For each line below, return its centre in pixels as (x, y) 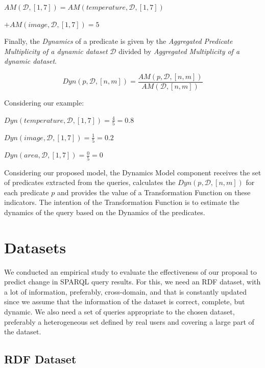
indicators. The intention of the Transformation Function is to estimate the (122, 202)
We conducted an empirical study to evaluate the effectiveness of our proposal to (130, 271)
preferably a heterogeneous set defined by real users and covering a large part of (129, 321)
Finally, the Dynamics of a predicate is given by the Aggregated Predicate (118, 41)
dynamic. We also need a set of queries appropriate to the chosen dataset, (119, 312)
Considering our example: (44, 103)
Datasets (35, 247)
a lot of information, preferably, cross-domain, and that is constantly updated (125, 291)
